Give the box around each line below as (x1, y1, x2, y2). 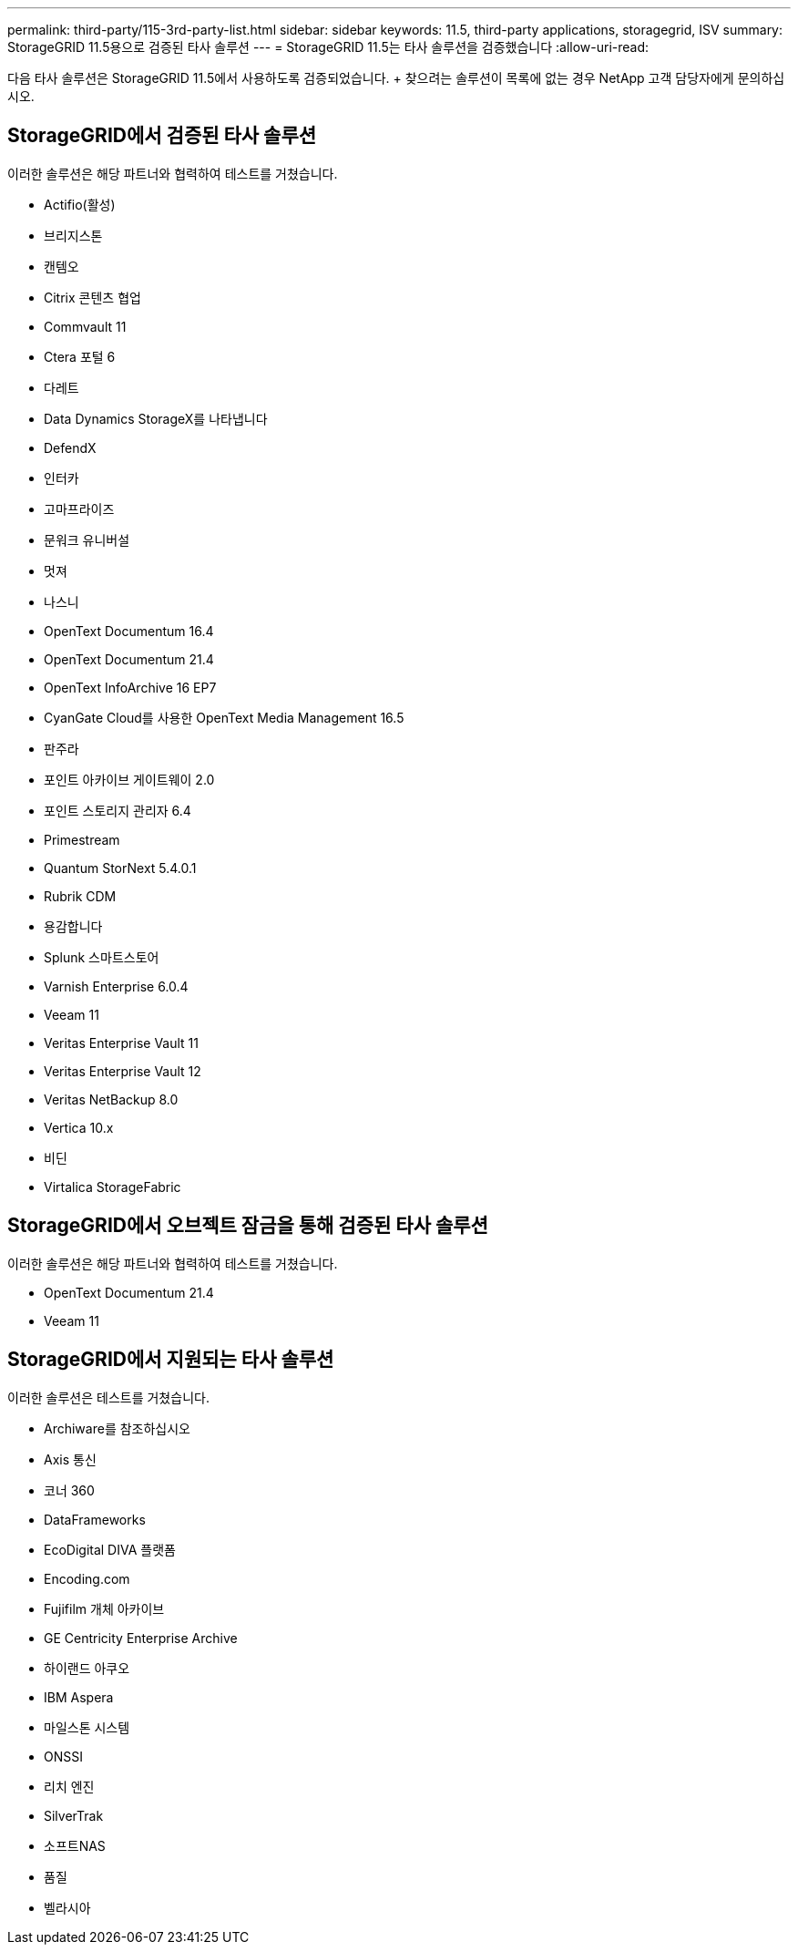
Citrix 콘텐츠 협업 (44, 289, 141, 305)
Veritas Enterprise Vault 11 (44, 1034, 199, 1051)
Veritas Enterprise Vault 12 (44, 1063, 201, 1079)
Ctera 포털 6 (44, 348, 116, 365)
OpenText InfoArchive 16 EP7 (44, 679, 217, 695)
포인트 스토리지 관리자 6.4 (44, 802, 191, 818)
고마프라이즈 (44, 500, 115, 517)
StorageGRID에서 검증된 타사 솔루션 (7, 124, 317, 148)
